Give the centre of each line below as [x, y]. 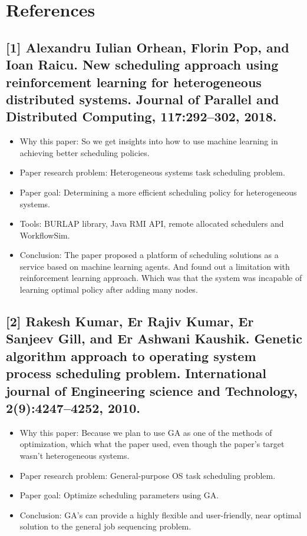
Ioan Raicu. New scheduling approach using [142, 64]
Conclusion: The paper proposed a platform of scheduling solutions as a [149, 255]
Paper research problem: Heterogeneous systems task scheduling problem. [152, 172]
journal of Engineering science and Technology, [152, 390]
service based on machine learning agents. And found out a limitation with [155, 266]
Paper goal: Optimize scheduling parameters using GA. [119, 495]
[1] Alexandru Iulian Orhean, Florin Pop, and [148, 47]
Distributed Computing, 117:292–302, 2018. [141, 116]
